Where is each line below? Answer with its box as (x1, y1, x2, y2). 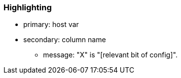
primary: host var (23, 20, 79, 29)
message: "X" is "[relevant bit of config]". (43, 51, 178, 59)
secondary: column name (23, 35, 106, 44)
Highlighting (3, 2, 52, 12)
